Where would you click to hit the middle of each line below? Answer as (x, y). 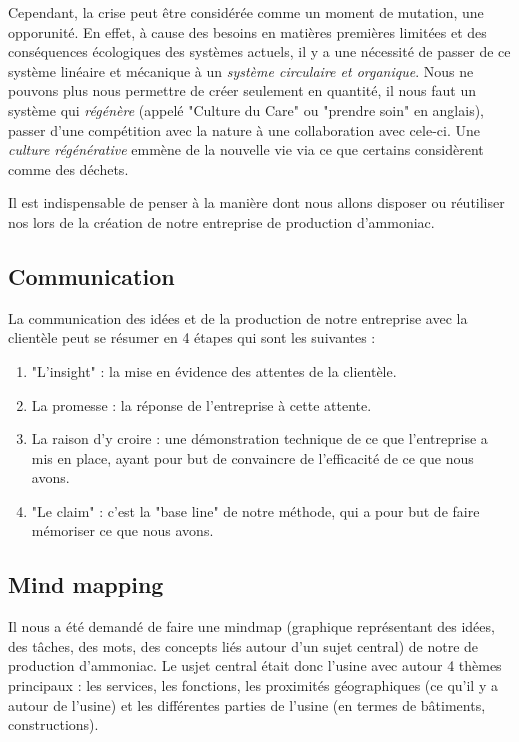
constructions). (53, 724)
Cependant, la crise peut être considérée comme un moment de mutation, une (246, 12)
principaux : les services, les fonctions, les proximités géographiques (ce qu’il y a (253, 685)
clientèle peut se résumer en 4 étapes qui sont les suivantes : (192, 337)
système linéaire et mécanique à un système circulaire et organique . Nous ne (241, 70)
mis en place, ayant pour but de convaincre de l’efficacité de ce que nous (252, 457)
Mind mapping (86, 584)
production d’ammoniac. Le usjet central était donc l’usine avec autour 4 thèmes (255, 665)
